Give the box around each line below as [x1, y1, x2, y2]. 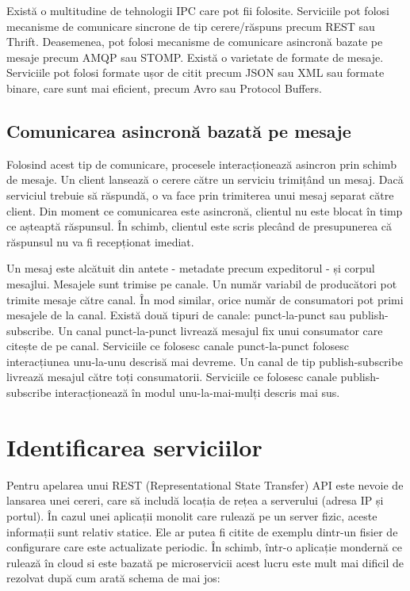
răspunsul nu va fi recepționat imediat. [6, 233, 194, 250]
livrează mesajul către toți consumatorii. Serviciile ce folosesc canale [6, 368, 337, 385]
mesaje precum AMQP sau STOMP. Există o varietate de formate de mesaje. [6, 48, 384, 65]
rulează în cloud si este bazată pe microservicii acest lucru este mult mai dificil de [6, 554, 404, 570]
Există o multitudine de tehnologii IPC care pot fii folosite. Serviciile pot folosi [6, 2, 389, 18]
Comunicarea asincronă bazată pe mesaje [6, 118, 351, 143]
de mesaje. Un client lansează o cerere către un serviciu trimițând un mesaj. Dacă [6, 171, 404, 188]
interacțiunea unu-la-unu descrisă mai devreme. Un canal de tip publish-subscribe [6, 353, 403, 369]
